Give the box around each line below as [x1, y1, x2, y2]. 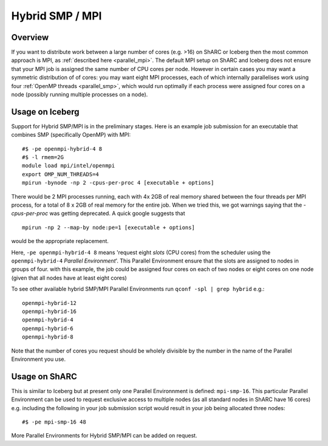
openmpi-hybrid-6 [22, 325, 73, 332]
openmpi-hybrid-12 [22, 300, 77, 306]
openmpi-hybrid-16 [22, 307, 77, 315]
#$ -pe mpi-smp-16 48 [22, 418, 86, 425]
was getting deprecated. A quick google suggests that [49, 210, 185, 217]
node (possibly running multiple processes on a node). [11, 91, 148, 98]
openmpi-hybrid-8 [22, 334, 73, 340]
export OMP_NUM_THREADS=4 [22, 171, 100, 177]
